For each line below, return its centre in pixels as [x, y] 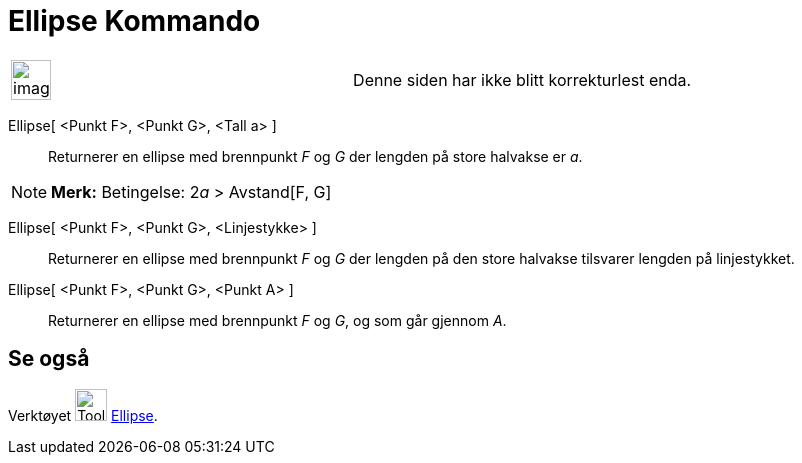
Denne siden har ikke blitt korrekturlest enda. [522, 79]
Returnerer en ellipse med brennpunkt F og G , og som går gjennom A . [277, 320]
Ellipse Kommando [134, 21]
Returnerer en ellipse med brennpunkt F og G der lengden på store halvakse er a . [315, 156]
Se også [49, 359]
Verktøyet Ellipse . [83, 415]
